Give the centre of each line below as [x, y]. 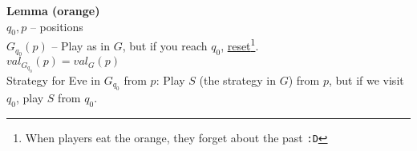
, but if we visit [366, 79]
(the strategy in [237, 79]
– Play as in [81, 46]
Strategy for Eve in [53, 79]
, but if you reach [165, 46]
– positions [57, 26]
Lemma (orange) [53, 10]
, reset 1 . [240, 45]
